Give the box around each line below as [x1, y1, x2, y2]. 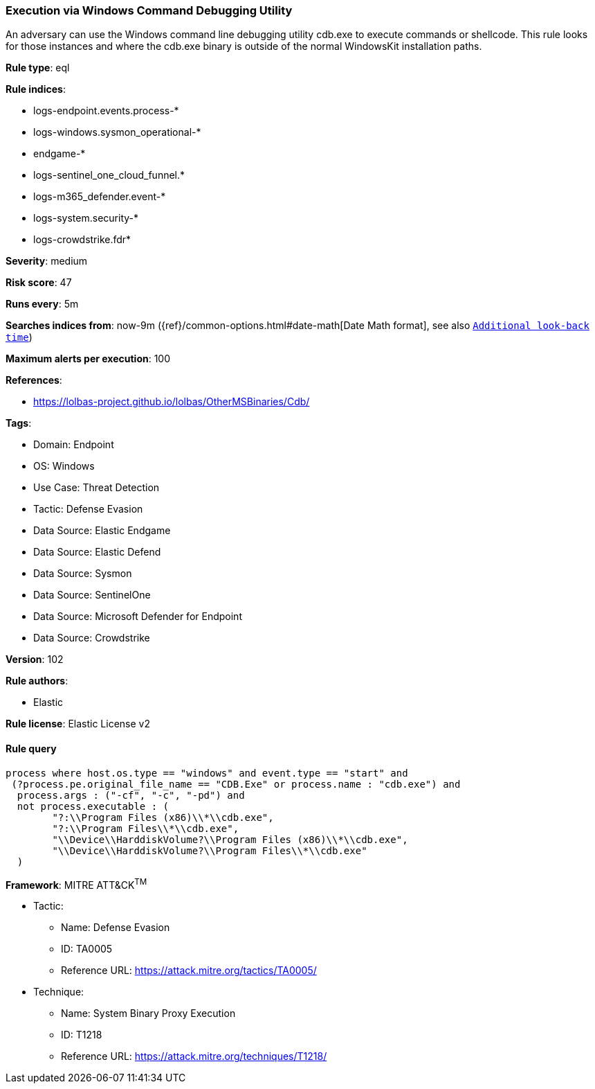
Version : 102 [6, 653, 64, 666]
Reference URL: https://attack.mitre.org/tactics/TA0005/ [61, 964, 317, 977]
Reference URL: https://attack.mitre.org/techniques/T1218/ [61, 1050, 327, 1063]
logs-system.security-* [33, 212, 138, 224]
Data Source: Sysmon [33, 567, 132, 580]
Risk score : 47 [6, 276, 72, 289]
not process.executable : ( [17, 800, 170, 812]
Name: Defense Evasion [61, 921, 170, 934]
